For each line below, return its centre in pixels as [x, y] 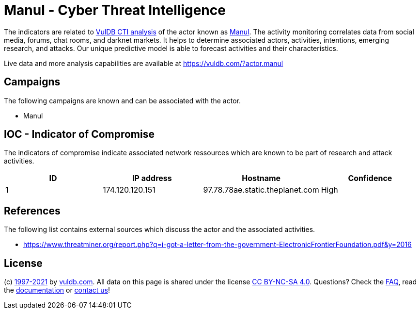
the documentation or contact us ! [57, 290]
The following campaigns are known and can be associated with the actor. [122, 100]
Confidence [370, 178]
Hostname [261, 178]
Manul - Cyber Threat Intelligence [115, 10]
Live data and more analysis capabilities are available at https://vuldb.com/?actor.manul [144, 63]
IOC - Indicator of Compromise [79, 134]
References [32, 211]
